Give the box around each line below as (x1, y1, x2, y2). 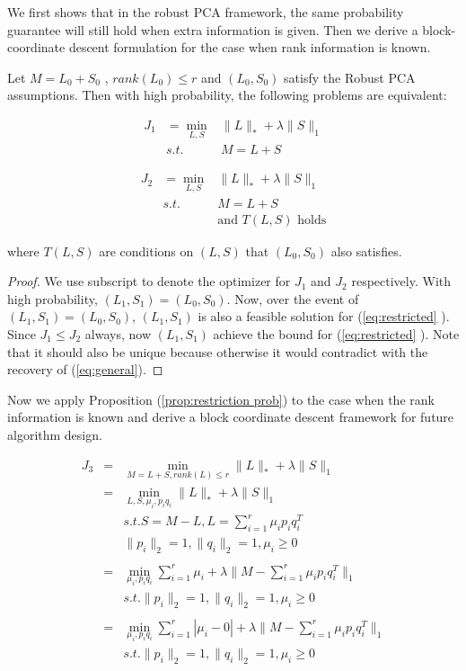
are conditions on (99, 241, 194, 260)
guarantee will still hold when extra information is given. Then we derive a (7, 20, 418, 39)
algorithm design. (7, 425, 102, 443)
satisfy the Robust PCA (284, 67, 416, 86)
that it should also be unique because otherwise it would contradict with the (7, 342, 428, 361)
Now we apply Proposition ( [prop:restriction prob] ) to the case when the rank (7, 389, 435, 408)
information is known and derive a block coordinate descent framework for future (7, 407, 454, 426)
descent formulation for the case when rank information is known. (68, 38, 431, 57)
